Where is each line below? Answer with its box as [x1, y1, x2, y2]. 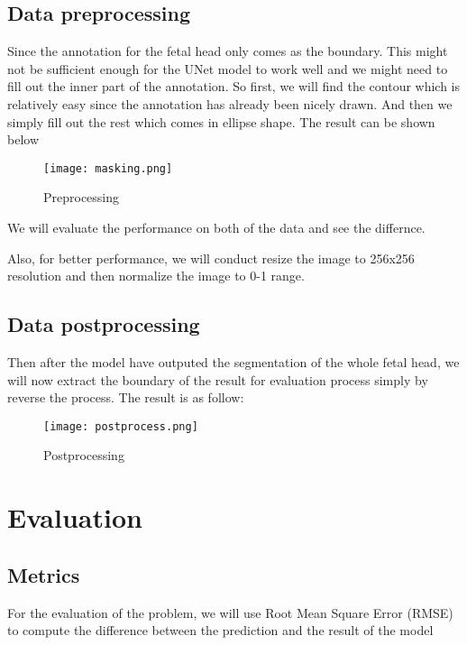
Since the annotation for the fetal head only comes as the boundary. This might [7, 41, 448, 60]
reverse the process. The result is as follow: [7, 388, 244, 407]
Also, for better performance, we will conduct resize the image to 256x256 [7, 248, 415, 267]
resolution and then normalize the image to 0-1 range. [7, 266, 305, 285]
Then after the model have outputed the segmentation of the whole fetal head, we [7, 353, 460, 371]
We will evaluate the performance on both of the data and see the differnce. [7, 218, 426, 237]
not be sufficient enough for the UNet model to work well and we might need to [7, 59, 448, 78]
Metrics [7, 560, 80, 588]
